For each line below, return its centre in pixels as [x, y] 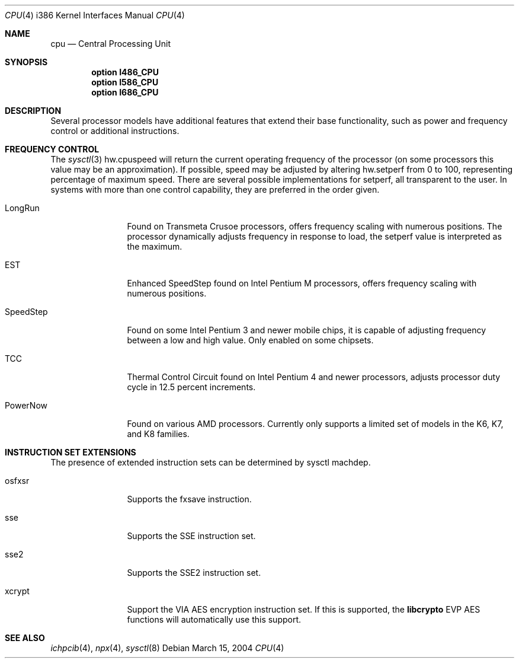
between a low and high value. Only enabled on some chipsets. [250, 340]
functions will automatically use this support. [214, 619]
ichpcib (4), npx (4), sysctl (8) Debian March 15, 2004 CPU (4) [167, 648]
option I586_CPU [125, 82]
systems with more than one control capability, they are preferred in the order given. [215, 189]
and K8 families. [158, 434]
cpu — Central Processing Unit [110, 44]
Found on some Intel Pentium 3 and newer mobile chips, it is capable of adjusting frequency [306, 330]
